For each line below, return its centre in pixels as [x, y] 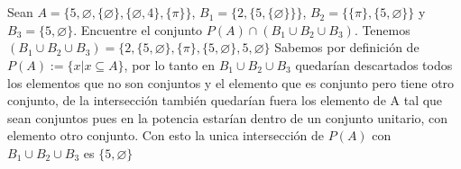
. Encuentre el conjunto [138, 29]
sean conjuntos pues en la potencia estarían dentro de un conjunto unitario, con [228, 117]
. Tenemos [382, 29]
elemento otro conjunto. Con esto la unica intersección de [166, 135]
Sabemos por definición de [347, 47]
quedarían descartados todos [374, 64]
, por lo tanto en [169, 64]
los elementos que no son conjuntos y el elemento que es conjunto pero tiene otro [231, 82]
